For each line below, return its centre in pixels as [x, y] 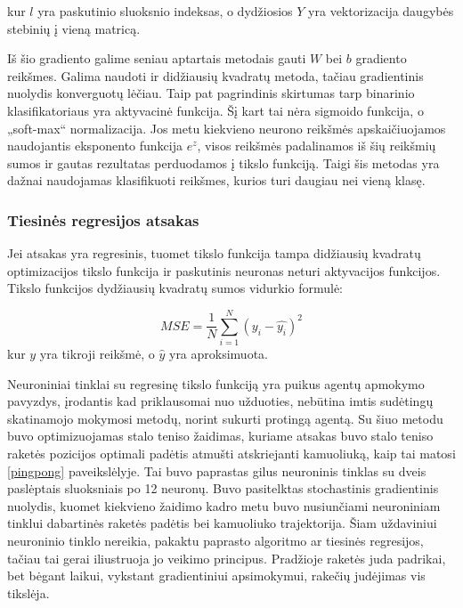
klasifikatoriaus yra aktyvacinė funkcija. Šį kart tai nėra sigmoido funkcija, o [215, 110]
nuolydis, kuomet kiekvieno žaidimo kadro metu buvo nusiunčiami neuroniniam [224, 505]
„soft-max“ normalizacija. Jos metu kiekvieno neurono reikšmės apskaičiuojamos [227, 128]
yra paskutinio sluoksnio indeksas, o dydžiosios [165, 11]
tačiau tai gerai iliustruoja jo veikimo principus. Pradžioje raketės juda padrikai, [227, 558]
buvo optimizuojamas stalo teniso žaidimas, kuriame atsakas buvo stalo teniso [220, 436]
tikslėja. [28, 592]
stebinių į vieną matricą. [74, 28]
